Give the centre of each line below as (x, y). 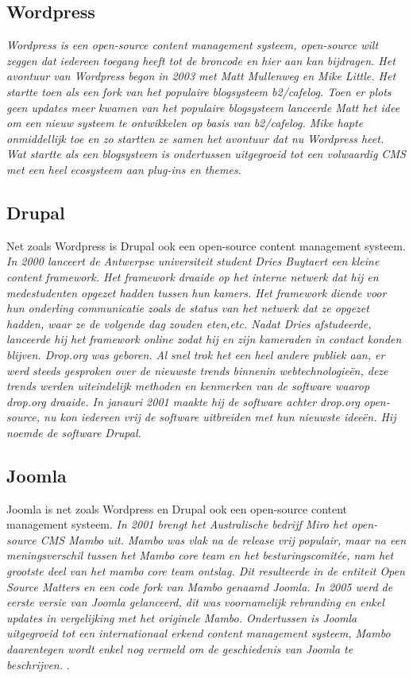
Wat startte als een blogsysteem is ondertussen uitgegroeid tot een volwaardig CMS (206, 154)
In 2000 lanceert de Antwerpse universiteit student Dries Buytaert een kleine (193, 261)
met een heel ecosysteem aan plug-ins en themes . (124, 169)
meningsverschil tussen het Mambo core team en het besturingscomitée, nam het (200, 555)
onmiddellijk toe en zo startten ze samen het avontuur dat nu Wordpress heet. (195, 138)
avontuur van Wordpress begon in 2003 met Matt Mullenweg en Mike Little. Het (201, 76)
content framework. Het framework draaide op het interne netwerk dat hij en (193, 276)
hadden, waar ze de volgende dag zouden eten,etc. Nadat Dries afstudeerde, (189, 323)
